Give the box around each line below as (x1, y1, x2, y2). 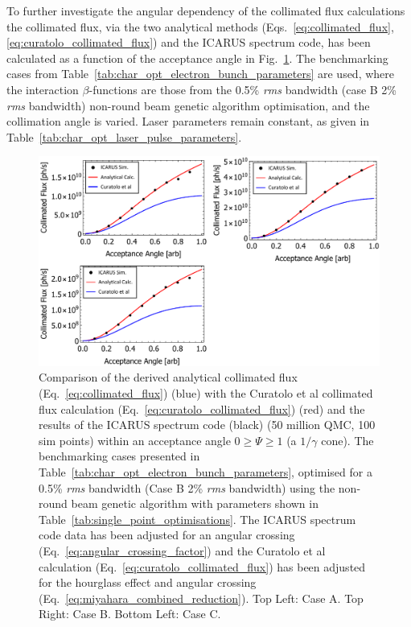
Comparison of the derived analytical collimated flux (39, 369, 298, 386)
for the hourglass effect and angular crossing (39, 574, 257, 591)
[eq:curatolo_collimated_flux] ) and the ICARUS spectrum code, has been (6, 34, 371, 51)
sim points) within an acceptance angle (39, 431, 231, 448)
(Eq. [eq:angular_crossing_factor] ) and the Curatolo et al (39, 542, 326, 559)
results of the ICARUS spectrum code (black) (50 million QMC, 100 (39, 416, 376, 433)
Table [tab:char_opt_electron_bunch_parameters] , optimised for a (39, 463, 372, 480)
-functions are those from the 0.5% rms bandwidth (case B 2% (88, 80, 397, 97)
